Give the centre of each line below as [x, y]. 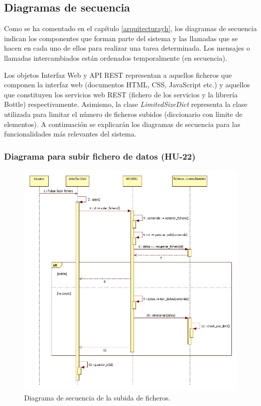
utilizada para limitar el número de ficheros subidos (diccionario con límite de [123, 114]
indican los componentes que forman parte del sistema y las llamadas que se [121, 38]
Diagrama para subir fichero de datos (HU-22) [100, 156]
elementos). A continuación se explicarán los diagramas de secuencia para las [122, 124]
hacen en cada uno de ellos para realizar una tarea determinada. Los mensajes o [127, 48]
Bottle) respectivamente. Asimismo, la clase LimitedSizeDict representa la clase [126, 104]
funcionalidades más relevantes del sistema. [70, 134]
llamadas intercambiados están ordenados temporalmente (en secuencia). [116, 57]
